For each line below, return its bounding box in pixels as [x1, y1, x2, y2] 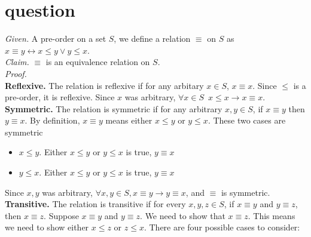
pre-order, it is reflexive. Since [5, 91, 115, 103]
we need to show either [5, 221, 89, 233]
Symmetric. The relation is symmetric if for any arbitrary [5, 102, 222, 115]
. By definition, [25, 114, 80, 127]
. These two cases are [208, 114, 286, 127]
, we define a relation [114, 32, 191, 45]
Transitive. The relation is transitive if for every [5, 198, 186, 210]
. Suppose [44, 209, 79, 221]
